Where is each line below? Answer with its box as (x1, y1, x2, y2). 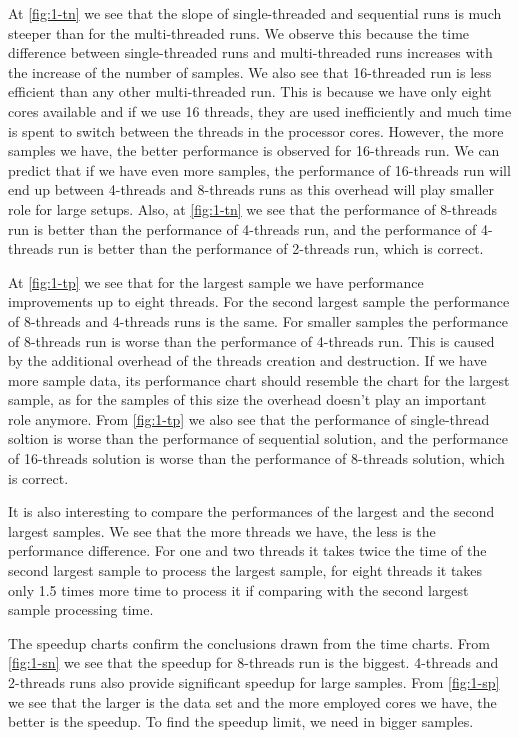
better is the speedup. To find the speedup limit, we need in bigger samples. (8, 711, 474, 732)
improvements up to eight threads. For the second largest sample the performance (8, 291, 510, 312)
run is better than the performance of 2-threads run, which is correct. (57, 238, 484, 259)
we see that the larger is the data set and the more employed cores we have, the (8, 691, 497, 712)
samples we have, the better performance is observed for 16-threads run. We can (8, 140, 500, 161)
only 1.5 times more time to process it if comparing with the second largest (8, 579, 469, 600)
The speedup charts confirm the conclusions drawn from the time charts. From (8, 632, 490, 653)
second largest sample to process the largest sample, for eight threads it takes (8, 560, 483, 581)
